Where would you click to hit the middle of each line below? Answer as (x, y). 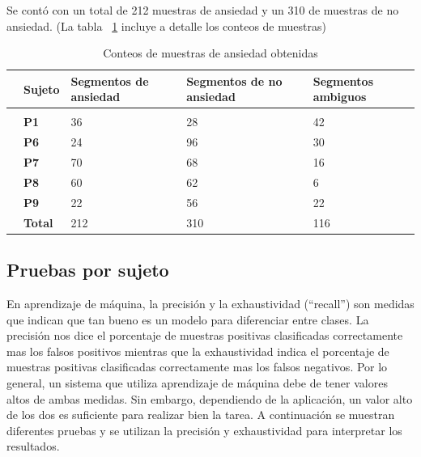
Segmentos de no (234, 80)
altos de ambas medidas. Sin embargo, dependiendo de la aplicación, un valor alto (210, 398)
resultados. (33, 446)
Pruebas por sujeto (88, 270)
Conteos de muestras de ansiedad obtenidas (210, 53)
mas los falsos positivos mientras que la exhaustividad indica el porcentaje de (198, 351)
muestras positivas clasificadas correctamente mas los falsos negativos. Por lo (197, 367)
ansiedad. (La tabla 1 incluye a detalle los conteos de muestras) (166, 25)
